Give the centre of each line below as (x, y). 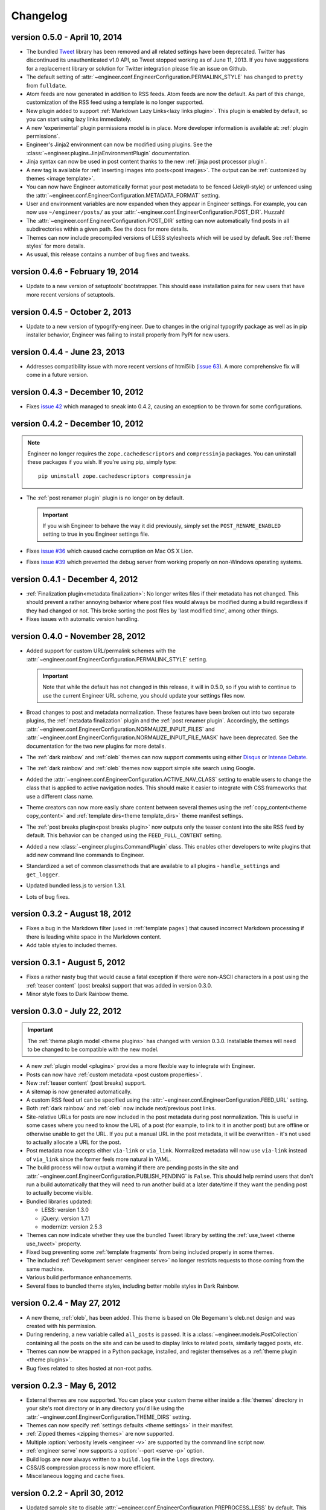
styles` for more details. (56, 246)
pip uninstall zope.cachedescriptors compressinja (115, 476)
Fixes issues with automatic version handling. (83, 619)
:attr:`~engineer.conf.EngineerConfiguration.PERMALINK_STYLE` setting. (117, 659)
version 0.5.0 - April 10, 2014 (67, 37)
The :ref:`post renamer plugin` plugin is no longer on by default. (105, 498)
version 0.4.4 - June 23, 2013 (68, 352)
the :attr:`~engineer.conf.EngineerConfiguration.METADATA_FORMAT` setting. (123, 195)
